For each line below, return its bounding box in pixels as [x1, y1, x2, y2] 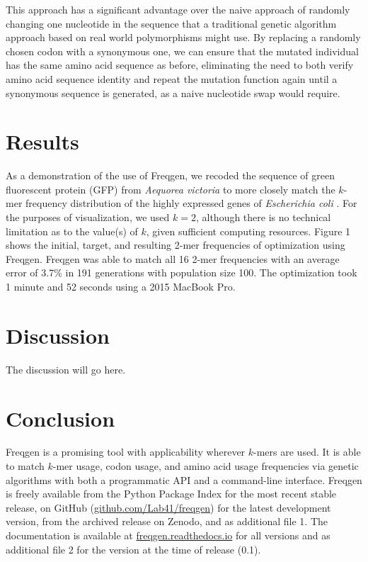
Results [6, 127, 79, 156]
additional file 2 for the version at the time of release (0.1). [6, 541, 261, 556]
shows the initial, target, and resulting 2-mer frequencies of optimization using [6, 237, 345, 252]
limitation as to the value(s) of [6, 223, 138, 238]
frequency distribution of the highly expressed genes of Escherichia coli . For [25, 196, 357, 210]
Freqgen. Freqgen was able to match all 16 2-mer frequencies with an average [6, 251, 340, 266]
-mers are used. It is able [253, 444, 361, 459]
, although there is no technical [195, 210, 331, 225]
